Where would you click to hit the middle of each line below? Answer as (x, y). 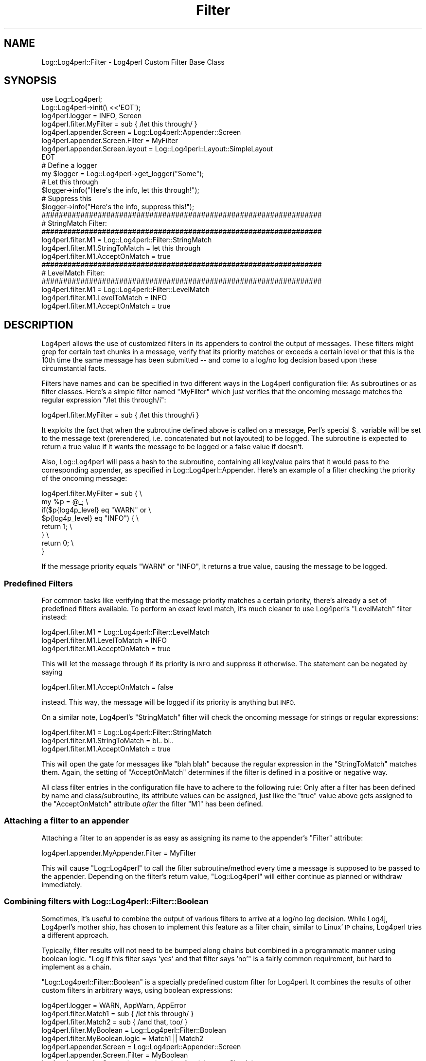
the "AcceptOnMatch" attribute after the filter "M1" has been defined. (152, 804)
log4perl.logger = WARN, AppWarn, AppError (114, 1005)
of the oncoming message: (84, 478)
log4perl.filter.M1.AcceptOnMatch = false (107, 687)
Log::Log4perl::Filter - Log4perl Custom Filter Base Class (133, 62)
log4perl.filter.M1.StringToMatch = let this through (121, 248)
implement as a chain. (77, 967)
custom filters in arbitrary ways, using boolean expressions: (137, 990)
